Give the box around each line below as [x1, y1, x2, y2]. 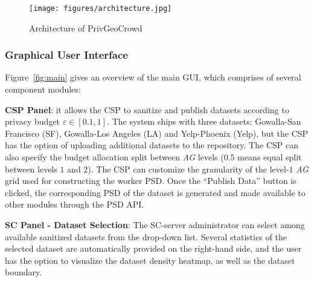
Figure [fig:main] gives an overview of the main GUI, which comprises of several [5, 71, 301, 84]
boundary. [5, 266, 42, 278]
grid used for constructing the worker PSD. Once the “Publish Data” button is [5, 174, 296, 187]
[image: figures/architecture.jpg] [29, 4, 172, 13]
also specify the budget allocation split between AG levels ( [5, 151, 224, 163]
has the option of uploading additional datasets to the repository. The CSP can [5, 139, 298, 151]
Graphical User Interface [5, 47, 128, 62]
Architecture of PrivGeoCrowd [29, 21, 143, 34]
